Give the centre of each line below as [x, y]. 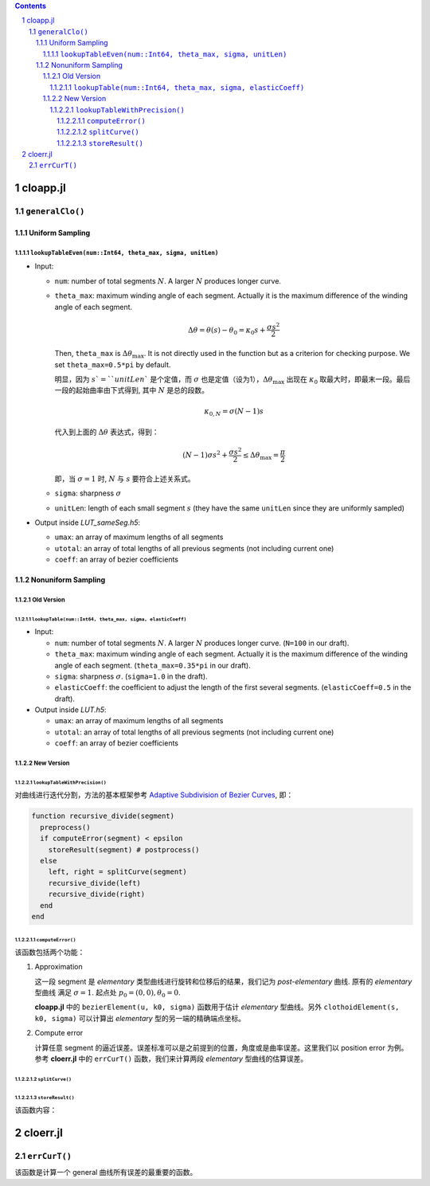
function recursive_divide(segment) [103, 816]
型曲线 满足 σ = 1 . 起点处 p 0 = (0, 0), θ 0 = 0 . [107, 993]
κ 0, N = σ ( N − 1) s [234, 412]
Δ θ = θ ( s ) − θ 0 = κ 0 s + [227, 331]
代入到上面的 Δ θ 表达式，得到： [107, 432]
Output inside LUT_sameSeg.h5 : [88, 523]
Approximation [59, 967]
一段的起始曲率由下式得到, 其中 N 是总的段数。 [131, 390]
